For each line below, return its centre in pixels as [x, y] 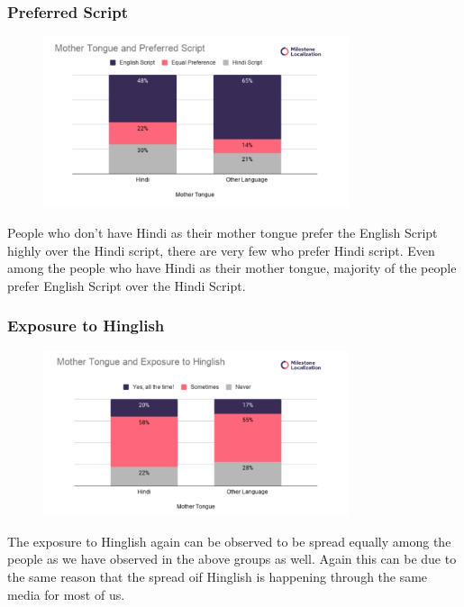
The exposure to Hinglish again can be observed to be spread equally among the [229, 541]
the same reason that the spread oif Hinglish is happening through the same [218, 577]
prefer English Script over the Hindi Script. [127, 285]
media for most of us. [66, 594]
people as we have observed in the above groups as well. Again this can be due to [232, 559]
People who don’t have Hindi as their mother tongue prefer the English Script [223, 232]
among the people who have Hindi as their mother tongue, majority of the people [232, 268]
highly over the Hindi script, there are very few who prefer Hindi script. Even [221, 250]
